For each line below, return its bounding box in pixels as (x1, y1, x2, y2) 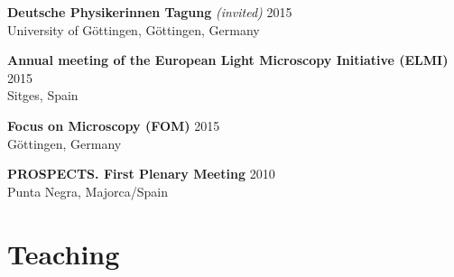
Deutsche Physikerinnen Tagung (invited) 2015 (7, 3, 292, 21)
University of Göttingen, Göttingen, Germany (7, 20, 260, 39)
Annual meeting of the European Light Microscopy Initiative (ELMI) (7, 51, 449, 69)
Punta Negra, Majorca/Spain (7, 181, 169, 200)
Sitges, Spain (7, 86, 79, 105)
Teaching (7, 235, 120, 272)
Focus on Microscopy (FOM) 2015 (7, 115, 220, 134)
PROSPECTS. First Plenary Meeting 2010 (7, 164, 275, 183)
